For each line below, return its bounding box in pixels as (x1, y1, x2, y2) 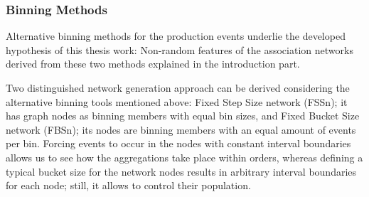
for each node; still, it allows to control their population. (6, 178, 251, 193)
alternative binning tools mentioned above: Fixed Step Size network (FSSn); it (6, 94, 348, 109)
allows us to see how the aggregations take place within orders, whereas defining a (6, 149, 363, 164)
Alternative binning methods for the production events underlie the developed (6, 28, 346, 43)
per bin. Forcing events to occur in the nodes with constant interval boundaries (6, 136, 351, 151)
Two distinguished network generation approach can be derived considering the (6, 80, 350, 95)
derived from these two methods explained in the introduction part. (6, 56, 300, 71)
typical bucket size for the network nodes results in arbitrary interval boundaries (6, 164, 357, 179)
